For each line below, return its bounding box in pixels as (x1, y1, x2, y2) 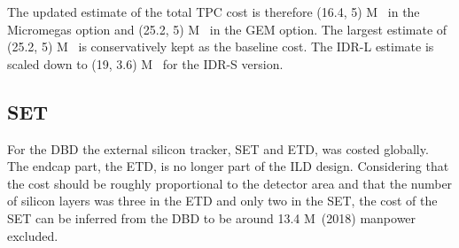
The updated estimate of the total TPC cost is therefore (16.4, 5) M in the (7, 3, 420, 20)
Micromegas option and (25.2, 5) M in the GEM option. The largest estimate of (7, 19, 447, 38)
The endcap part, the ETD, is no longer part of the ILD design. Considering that (7, 157, 449, 175)
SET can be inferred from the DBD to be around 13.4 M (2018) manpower (7, 208, 416, 227)
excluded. (7, 226, 58, 244)
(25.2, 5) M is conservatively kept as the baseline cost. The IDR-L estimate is (7, 37, 434, 56)
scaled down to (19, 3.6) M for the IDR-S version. (7, 54, 284, 73)
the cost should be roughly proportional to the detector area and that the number (7, 174, 453, 192)
